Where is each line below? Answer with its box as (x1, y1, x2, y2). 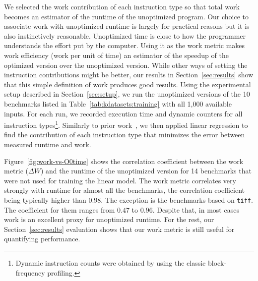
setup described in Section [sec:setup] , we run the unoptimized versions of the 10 (4, 89, 250, 99)
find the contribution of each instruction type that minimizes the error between (4, 129, 245, 140)
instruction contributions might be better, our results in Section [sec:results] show (4, 69, 254, 80)
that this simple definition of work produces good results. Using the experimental (4, 79, 251, 89)
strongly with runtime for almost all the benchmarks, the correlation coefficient (4, 185, 245, 195)
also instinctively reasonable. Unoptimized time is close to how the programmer (4, 30, 246, 41)
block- (207, 257, 226, 268)
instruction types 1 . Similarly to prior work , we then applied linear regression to (4, 118, 248, 130)
